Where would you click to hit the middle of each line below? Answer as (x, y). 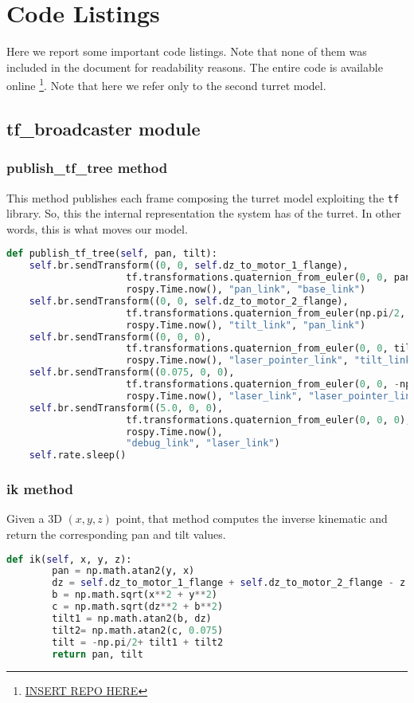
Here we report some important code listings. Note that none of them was (187, 51)
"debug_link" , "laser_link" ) (203, 444)
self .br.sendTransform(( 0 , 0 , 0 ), (120, 337)
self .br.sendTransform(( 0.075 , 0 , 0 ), (132, 373)
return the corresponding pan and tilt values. (116, 534)
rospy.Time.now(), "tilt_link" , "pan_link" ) (246, 325)
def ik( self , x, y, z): (69, 559)
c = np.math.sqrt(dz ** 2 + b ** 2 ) (138, 607)
